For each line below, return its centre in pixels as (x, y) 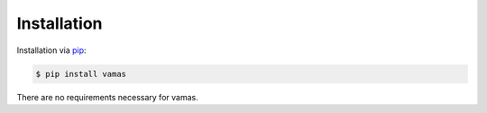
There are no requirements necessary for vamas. (107, 97)
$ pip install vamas (81, 74)
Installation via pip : (51, 50)
